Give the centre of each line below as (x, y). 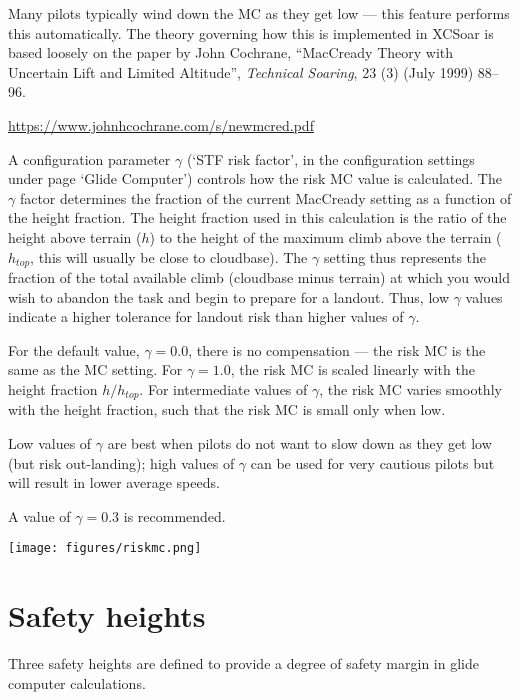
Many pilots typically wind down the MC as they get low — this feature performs (259, 13)
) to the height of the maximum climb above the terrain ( (325, 236)
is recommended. (174, 515)
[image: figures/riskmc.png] (105, 548)
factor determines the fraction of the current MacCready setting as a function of (265, 197)
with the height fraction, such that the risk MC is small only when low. (227, 409)
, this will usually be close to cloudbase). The (169, 256)
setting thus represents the (405, 256)
